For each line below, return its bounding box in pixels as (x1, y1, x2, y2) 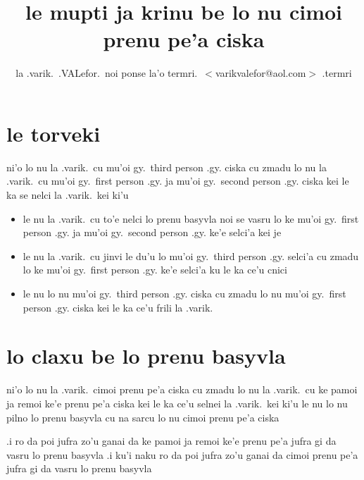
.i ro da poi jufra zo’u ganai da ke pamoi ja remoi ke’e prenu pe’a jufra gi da (6, 433, 337, 448)
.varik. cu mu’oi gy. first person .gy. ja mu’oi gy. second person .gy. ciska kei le (6, 173, 349, 188)
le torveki (6, 118, 101, 147)
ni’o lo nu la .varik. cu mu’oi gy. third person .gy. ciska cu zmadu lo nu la (6, 159, 327, 174)
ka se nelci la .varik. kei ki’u (6, 187, 129, 202)
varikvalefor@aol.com (215, 66, 306, 80)
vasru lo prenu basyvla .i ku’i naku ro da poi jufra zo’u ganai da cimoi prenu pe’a (6, 447, 358, 462)
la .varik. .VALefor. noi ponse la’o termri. (15, 66, 198, 80)
